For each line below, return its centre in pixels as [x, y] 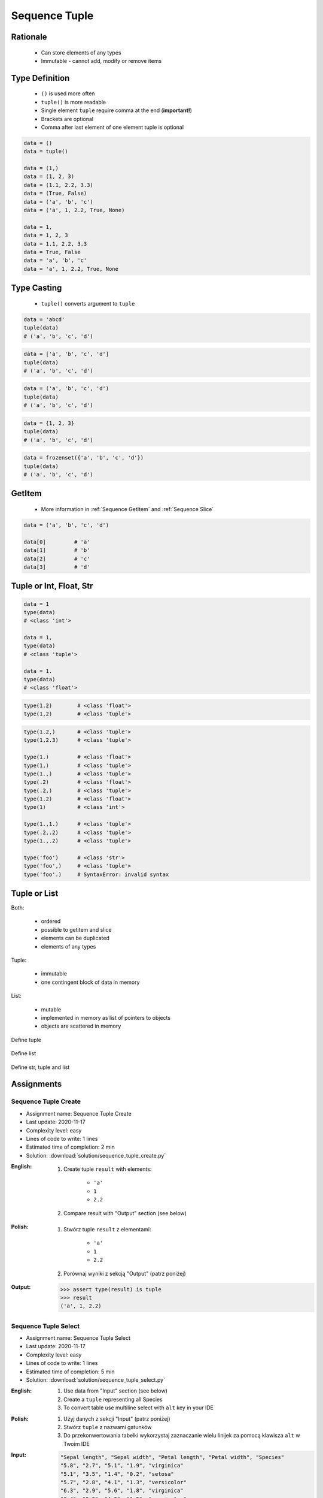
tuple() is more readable [74, 102]
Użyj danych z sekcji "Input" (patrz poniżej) [117, 1419]
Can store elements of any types [81, 52]
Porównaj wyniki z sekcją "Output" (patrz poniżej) [125, 1273]
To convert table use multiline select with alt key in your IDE [139, 1408]
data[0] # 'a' [57, 542]
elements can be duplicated [75, 938]
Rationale [29, 37]
